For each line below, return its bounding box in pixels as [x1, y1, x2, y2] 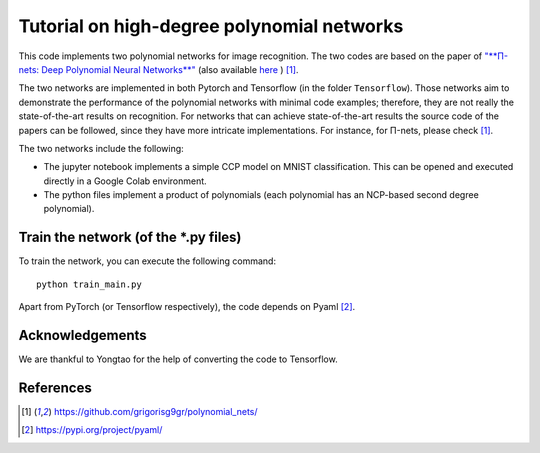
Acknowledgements [18, 326, 147, 344]
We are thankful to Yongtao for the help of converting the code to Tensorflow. [18, 353, 339, 365]
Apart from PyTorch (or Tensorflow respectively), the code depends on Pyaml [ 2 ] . [18, 301, 356, 313]
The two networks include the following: [18, 142, 184, 154]
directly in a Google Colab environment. [43, 175, 207, 187]
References [18, 379, 92, 396]
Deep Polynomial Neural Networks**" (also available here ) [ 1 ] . [41, 63, 299, 75]
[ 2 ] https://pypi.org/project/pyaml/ [21, 424, 163, 436]
